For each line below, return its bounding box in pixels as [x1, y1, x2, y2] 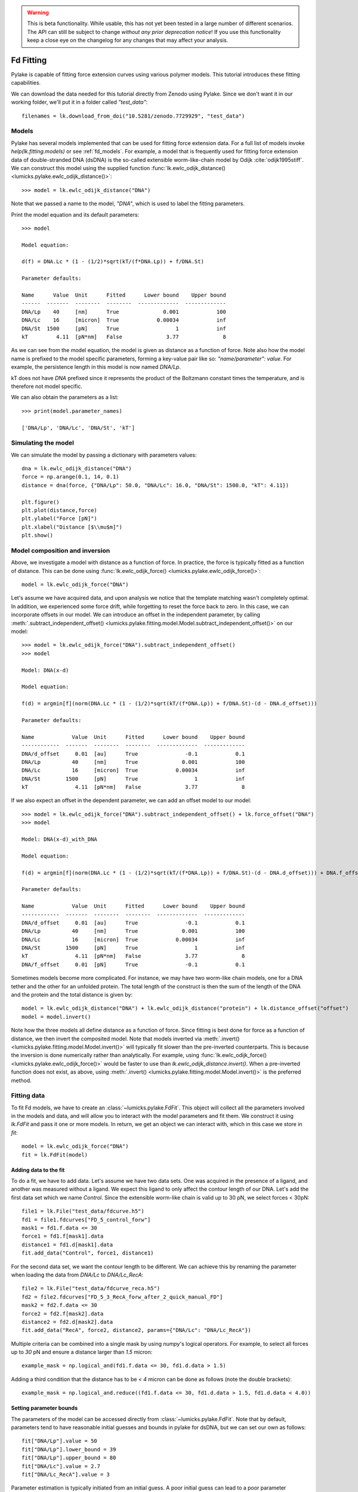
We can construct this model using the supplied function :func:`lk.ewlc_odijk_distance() [11, 164, 226, 171]
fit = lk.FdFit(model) [21, 1151, 88, 1158]
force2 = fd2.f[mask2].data [21, 1310, 104, 1317]
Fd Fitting [11, 55, 47, 65]
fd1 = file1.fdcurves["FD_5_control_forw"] [21, 1216, 151, 1223]
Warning [27, 9, 49, 16]
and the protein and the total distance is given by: [11, 991, 133, 998]
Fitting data [11, 1092, 45, 1100]
